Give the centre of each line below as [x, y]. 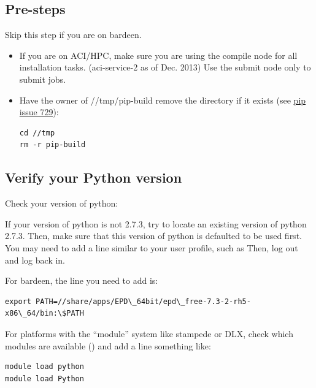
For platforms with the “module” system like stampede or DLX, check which [149, 333]
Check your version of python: [62, 203]
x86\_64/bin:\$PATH [44, 314]
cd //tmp [37, 133]
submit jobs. [43, 79]
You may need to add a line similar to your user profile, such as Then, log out [152, 247]
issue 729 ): [39, 112]
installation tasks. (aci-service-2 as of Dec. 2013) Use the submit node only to [165, 67]
